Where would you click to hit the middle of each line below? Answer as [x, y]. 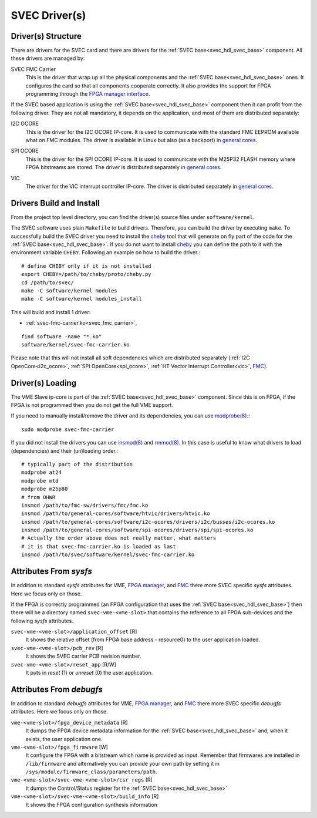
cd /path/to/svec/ [48, 282]
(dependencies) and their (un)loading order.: [65, 451]
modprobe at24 [41, 472]
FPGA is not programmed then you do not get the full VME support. [92, 405]
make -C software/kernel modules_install [82, 299]
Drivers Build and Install [55, 203]
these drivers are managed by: [48, 58]
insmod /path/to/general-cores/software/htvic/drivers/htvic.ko [116, 514]
